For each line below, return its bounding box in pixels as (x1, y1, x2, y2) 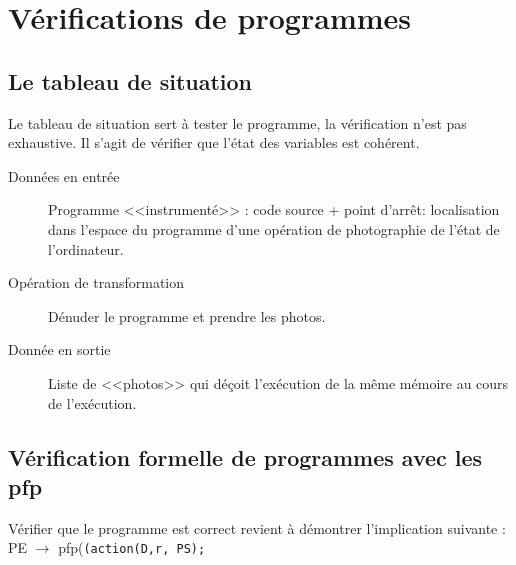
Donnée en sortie (8, 339, 111, 360)
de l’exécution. (48, 392, 137, 413)
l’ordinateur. (48, 238, 124, 259)
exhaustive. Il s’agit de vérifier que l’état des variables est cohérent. (8, 132, 420, 153)
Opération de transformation (8, 272, 185, 293)
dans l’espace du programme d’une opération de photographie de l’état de (48, 218, 500, 239)
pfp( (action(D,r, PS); (58, 537, 206, 558)
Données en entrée (8, 165, 120, 186)
